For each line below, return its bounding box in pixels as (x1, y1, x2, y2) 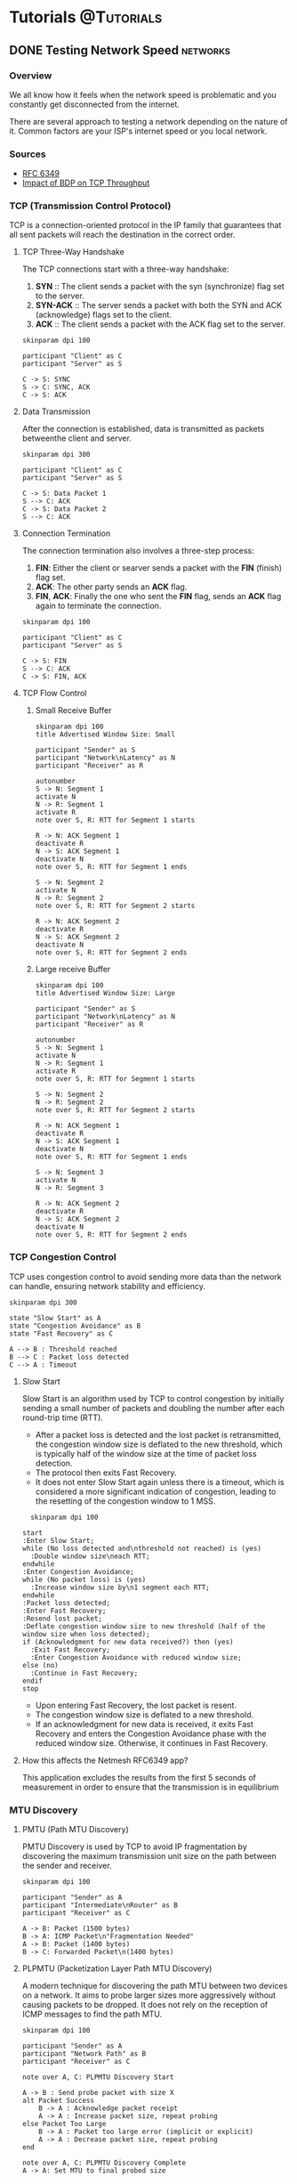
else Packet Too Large (21, 2120, 107, 2129)
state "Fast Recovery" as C (9, 1329, 114, 1338)
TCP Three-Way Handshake (21, 247, 124, 257)
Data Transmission (21, 406, 91, 417)
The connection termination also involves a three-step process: (21, 546, 255, 556)
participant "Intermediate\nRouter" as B (21, 1901, 178, 1910)
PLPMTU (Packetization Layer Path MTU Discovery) (21, 1963, 213, 1974)
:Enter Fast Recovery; (21, 1606, 107, 1615)
